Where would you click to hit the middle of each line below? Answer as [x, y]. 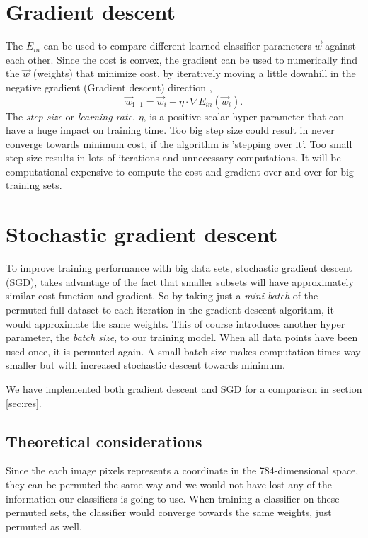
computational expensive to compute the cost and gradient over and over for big [180, 171]
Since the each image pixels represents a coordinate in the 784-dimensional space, [182, 470]
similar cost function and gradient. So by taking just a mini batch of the [162, 296]
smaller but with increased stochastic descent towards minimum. [145, 365]
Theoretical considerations [104, 441]
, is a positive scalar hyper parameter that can [244, 116]
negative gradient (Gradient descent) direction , [109, 87]
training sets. [34, 185]
